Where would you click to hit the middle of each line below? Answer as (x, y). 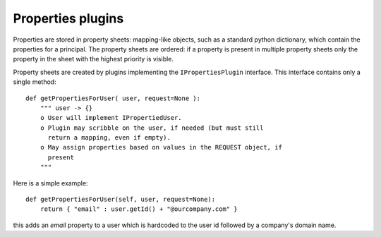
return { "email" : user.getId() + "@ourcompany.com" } (139, 209)
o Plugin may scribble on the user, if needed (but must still (152, 128)
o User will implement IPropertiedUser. (111, 118)
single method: (35, 82)
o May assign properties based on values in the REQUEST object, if (161, 147)
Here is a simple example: (50, 183)
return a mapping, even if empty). (109, 138)
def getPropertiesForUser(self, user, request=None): (120, 200)
